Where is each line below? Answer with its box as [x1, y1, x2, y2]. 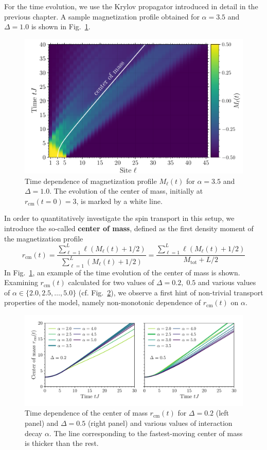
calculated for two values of [68, 277, 154, 288]
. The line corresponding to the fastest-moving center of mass [49, 427, 243, 438]
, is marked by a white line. [76, 195, 163, 206]
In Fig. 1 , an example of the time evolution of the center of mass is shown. [4, 267, 240, 277]
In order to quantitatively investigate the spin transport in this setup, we [4, 213, 235, 223]
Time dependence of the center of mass [25, 407, 148, 418]
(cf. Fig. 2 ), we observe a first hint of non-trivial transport [78, 287, 263, 297]
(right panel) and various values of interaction [87, 417, 233, 428]
